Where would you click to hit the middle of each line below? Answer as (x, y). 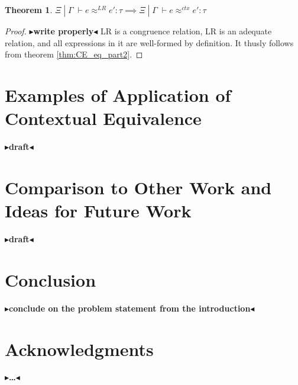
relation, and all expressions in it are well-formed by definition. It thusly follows (149, 42)
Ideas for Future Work (98, 211)
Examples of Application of (118, 94)
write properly (64, 31)
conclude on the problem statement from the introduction (130, 308)
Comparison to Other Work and (138, 187)
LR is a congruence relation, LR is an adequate (186, 31)
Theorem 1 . (29, 9)
